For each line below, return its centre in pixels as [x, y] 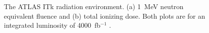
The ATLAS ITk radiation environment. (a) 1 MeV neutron [94, 6]
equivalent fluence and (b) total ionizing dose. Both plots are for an [105, 16]
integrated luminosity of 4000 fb [52, 25]
